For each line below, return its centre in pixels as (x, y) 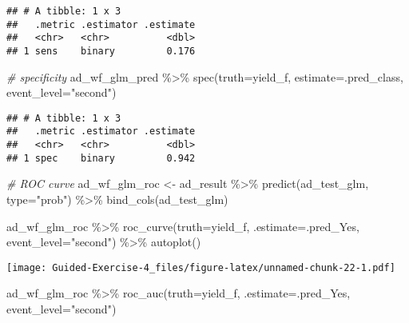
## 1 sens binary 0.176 (101, 51)
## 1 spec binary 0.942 (101, 158)
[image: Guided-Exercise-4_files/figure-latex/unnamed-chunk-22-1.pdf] (201, 267)
